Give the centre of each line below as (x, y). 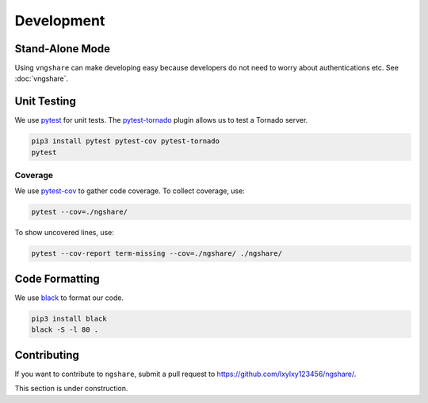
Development (60, 21)
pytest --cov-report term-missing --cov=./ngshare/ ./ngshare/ (157, 254)
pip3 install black (69, 318)
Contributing (47, 355)
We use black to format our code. (69, 298)
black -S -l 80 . (65, 330)
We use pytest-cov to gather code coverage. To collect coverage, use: (130, 191)
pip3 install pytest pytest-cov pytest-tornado (125, 141)
